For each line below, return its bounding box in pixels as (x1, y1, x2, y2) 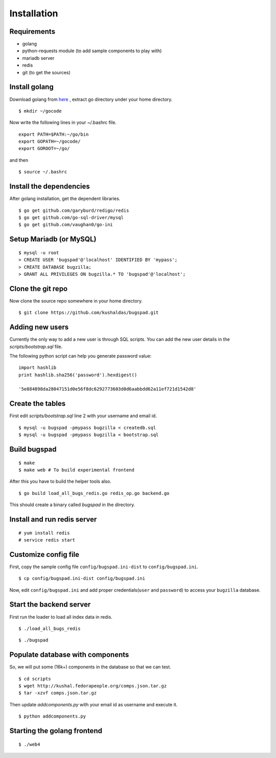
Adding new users (9, 323, 69, 332)
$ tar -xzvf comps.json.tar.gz (18, 690, 97, 696)
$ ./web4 (18, 741, 40, 747)
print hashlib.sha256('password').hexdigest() (18, 372, 137, 378)
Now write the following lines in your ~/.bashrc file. (9, 119, 117, 125)
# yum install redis (18, 530, 70, 536)
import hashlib (18, 365, 57, 371)
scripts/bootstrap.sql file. (9, 343, 63, 350)
